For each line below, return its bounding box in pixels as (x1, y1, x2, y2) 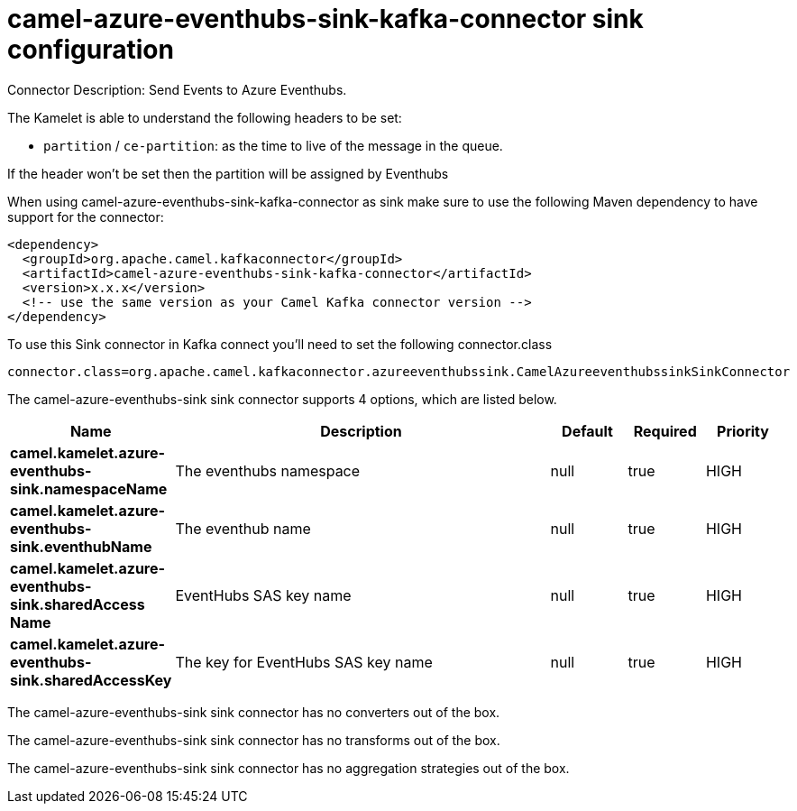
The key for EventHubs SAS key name (175, 652, 433, 671)
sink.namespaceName (10, 479, 168, 498)
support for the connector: (7, 208, 164, 225)
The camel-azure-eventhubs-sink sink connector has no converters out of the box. (7, 704, 500, 720)
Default (562, 421, 613, 440)
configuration (7, 34, 174, 65)
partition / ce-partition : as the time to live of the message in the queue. (43, 137, 503, 153)
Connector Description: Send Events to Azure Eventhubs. (7, 81, 347, 97)
